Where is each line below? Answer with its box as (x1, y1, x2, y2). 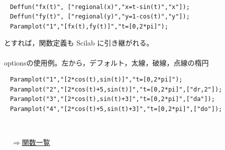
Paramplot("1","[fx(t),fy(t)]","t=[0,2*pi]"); (10, 22, 168, 30)
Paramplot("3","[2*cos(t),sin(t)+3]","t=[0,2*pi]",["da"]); (10, 95, 215, 103)
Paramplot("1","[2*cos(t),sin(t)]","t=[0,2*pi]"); (10, 76, 183, 83)
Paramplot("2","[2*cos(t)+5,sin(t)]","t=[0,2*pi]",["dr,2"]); (10, 85, 222, 93)
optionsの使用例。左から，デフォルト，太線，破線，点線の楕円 (4, 57, 209, 67)
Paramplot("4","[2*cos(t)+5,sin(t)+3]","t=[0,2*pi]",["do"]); (10, 105, 222, 112)
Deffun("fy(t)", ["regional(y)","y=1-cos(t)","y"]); (10, 13, 190, 20)
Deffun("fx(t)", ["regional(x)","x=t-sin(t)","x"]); (10, 3, 190, 10)
